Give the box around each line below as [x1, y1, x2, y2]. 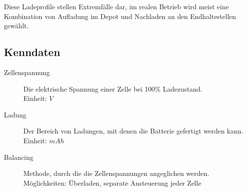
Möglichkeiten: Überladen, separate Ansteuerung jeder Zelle [23, 177, 201, 188]
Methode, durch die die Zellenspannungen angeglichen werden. [23, 168, 210, 178]
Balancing [4, 152, 34, 162]
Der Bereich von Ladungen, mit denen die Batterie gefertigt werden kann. [23, 126, 244, 136]
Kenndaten [4, 44, 60, 59]
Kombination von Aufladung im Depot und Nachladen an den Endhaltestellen [4, 11, 236, 21]
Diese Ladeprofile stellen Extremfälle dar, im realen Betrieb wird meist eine [4, 1, 229, 11]
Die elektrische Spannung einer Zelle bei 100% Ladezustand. [23, 83, 203, 94]
